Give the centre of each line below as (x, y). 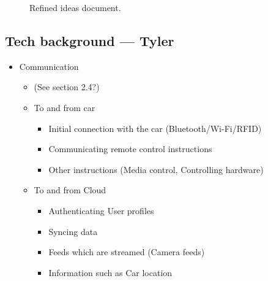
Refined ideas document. (75, 7)
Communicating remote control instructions (130, 149)
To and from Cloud (70, 190)
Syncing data (73, 231)
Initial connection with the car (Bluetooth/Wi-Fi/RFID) (155, 128)
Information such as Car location (110, 272)
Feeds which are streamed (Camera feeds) (127, 252)
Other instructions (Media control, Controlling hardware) (156, 169)
